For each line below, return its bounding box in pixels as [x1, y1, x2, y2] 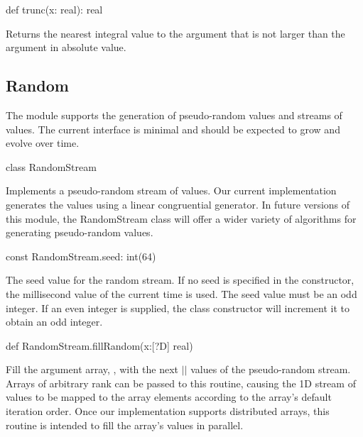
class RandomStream [6, 159, 97, 174]
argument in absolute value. [6, 40, 126, 55]
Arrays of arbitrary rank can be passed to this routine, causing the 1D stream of [6, 375, 356, 390]
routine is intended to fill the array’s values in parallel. [6, 417, 244, 432]
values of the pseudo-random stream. [190, 362, 351, 377]
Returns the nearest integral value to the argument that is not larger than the [6, 26, 345, 40]
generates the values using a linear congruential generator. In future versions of [6, 197, 350, 211]
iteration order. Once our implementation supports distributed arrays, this [6, 404, 330, 419]
